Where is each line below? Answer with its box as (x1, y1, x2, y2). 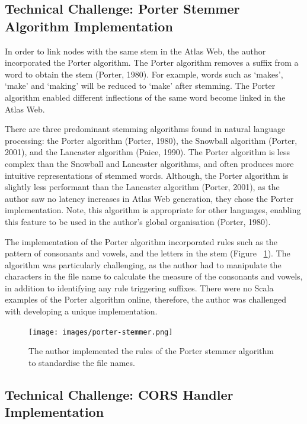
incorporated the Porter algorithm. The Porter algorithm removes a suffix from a (5, 56, 299, 69)
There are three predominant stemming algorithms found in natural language (5, 123, 286, 135)
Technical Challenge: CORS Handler (5, 385, 234, 403)
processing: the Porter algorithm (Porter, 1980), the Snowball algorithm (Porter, (5, 134, 298, 146)
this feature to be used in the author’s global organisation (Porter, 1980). (5, 215, 271, 227)
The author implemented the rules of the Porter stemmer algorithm (28, 345, 274, 357)
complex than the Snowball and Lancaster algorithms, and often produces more (5, 157, 294, 169)
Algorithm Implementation (5, 17, 173, 35)
